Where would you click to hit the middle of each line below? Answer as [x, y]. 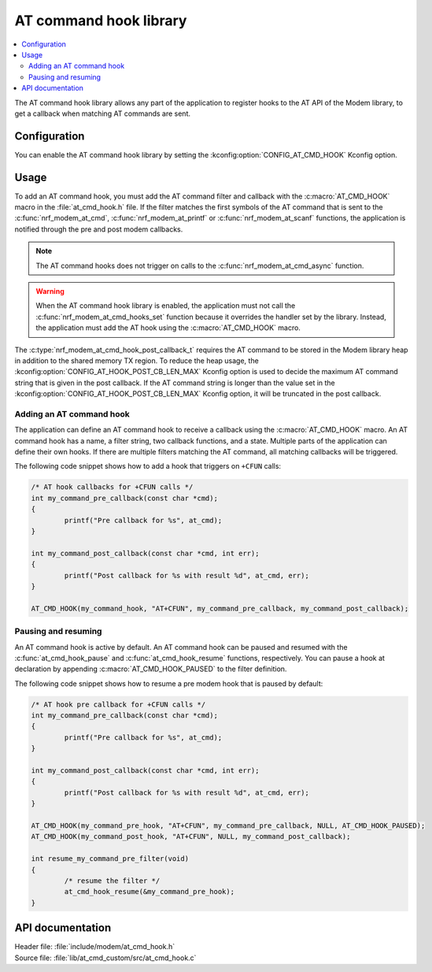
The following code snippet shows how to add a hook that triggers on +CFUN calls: [148, 466]
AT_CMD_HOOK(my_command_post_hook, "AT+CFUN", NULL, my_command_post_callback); [191, 837]
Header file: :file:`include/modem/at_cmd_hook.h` [95, 947]
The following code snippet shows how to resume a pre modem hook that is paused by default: [169, 683]
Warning [50, 291]
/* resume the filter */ [112, 881]
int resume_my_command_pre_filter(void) [110, 859]
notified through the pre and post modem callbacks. [99, 229]
